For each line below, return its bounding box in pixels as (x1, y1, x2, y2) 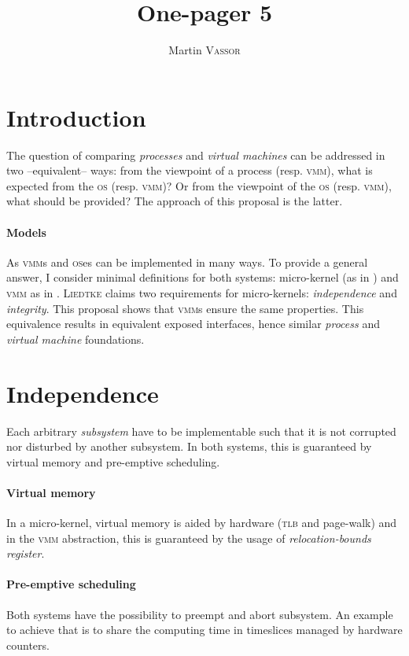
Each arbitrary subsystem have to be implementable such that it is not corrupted (6, 422, 396, 439)
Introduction (6, 101, 146, 133)
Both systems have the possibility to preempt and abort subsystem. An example (6, 606, 393, 622)
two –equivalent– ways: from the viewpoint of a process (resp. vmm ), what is (6, 162, 373, 179)
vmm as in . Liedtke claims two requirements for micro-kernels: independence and (6, 285, 397, 301)
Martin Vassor (168, 42, 241, 58)
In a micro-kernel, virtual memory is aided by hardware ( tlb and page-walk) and (6, 514, 397, 531)
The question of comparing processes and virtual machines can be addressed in (6, 146, 385, 163)
